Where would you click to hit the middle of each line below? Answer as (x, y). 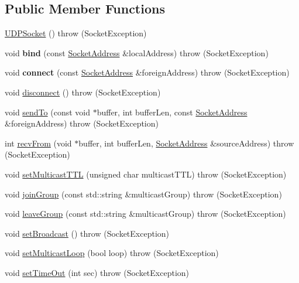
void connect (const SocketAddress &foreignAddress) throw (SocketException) (147, 72)
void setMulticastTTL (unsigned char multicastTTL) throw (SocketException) (146, 174)
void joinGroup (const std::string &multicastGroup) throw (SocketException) (143, 194)
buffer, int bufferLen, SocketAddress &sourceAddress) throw (186, 143)
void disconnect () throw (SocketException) (83, 92)
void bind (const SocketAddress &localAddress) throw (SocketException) (137, 52)
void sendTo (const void (48, 112)
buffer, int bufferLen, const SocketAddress (172, 112)
